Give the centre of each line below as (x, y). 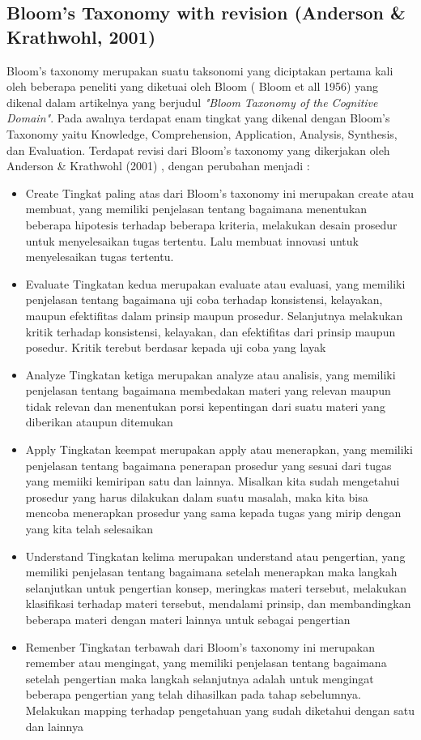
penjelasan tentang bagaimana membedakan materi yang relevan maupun (208, 390)
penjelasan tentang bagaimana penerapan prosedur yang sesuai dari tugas (208, 465)
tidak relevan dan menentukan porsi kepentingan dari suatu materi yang (205, 406)
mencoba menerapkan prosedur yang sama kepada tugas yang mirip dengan (213, 513)
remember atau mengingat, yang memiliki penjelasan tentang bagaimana (206, 663)
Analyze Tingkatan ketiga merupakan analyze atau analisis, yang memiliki (210, 374)
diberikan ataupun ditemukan (99, 422)
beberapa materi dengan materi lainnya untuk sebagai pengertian (188, 619)
